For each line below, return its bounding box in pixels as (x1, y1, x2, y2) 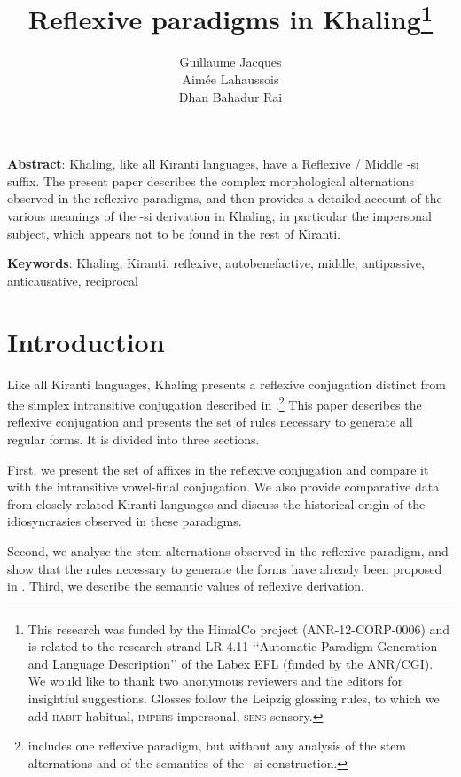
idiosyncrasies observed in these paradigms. (7, 512, 242, 530)
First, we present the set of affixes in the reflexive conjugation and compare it (7, 459, 429, 478)
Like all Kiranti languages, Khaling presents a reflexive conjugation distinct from (7, 374, 446, 393)
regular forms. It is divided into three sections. (7, 429, 260, 448)
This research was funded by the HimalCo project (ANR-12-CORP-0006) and (27, 619, 450, 638)
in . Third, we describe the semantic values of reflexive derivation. (7, 577, 364, 595)
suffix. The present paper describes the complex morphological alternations (7, 171, 415, 190)
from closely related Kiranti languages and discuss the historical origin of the (7, 494, 426, 513)
